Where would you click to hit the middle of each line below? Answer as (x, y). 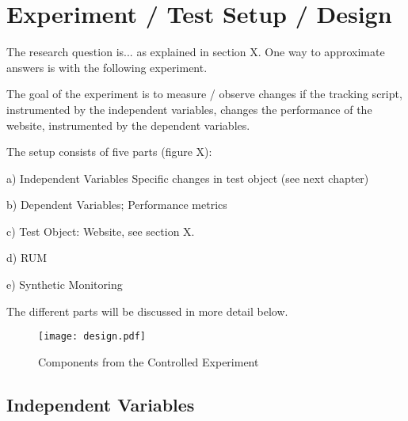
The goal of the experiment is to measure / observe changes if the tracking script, (204, 94)
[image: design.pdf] (92, 337)
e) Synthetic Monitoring (65, 284)
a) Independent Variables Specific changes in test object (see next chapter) (188, 178)
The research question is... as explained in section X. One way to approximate (196, 52)
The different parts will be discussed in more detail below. (147, 311)
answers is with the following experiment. (107, 67)
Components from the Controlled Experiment (149, 361)
